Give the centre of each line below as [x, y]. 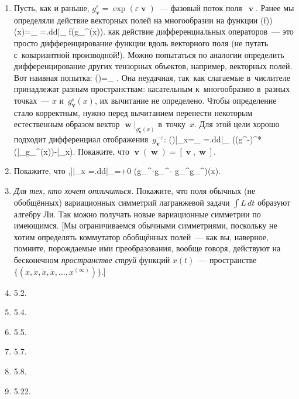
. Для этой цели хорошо [237, 124]
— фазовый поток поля [201, 8]
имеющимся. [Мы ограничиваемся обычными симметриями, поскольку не [145, 225]
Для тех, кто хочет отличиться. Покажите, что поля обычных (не [135, 191]
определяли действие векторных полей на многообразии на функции [136, 20]
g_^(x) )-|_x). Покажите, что [78, 151]
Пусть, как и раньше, [51, 8]
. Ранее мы [275, 8]
